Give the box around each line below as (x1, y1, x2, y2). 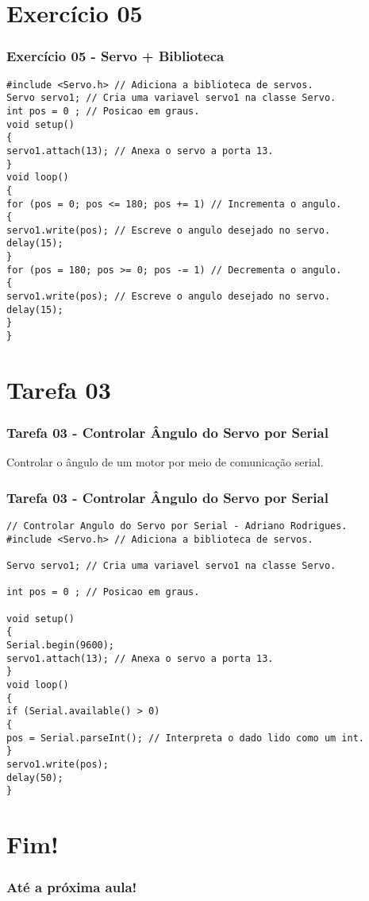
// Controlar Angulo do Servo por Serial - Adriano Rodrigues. (6, 520, 348, 532)
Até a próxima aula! (6, 877, 137, 897)
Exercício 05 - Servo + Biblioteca (6, 46, 225, 66)
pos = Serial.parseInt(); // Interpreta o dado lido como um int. (6, 732, 365, 744)
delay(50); (6, 771, 63, 783)
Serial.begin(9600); (6, 640, 115, 652)
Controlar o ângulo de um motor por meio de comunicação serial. (6, 454, 324, 470)
